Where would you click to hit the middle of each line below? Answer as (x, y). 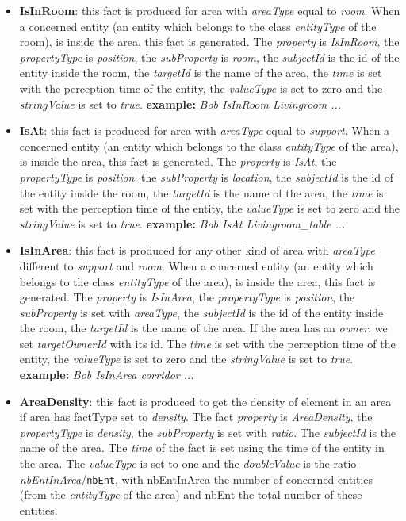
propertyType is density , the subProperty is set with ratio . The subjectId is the (208, 432)
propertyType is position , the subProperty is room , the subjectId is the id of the (209, 57)
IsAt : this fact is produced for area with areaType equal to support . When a (205, 130)
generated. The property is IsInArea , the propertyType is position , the (187, 297)
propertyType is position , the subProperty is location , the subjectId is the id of (207, 176)
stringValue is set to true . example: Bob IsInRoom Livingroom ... (180, 103)
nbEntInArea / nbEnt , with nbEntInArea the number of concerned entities (196, 479)
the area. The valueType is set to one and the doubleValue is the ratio (188, 464)
